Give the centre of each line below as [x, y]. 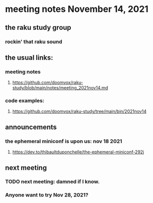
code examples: [25, 101]
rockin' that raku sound [34, 42]
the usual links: [29, 57]
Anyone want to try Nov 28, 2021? [47, 195]
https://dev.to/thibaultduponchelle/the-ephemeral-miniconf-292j [78, 152]
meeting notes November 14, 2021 [77, 9]
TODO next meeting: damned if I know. [52, 182]
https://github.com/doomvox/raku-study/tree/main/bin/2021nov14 [79, 111]
